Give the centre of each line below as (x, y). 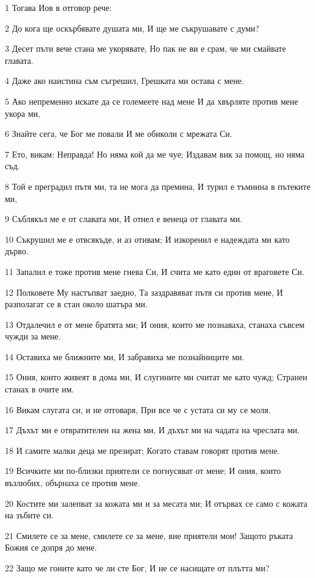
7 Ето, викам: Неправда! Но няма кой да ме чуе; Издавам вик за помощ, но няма (155, 154)
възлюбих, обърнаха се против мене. (73, 483)
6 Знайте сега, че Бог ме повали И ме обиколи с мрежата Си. (119, 134)
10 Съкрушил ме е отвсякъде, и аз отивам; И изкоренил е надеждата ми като (147, 239)
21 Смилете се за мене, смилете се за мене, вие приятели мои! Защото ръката (149, 535)
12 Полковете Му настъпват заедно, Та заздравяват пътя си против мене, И (144, 292)
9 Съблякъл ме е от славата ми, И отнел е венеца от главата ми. (124, 219)
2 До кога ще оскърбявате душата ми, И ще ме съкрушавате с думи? (132, 28)
